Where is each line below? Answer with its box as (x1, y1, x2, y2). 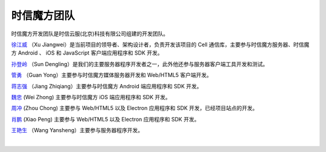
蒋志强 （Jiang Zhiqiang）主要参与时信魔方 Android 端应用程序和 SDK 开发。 (11, 82, 202, 90)
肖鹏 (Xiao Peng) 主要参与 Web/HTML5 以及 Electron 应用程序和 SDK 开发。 (11, 115, 200, 123)
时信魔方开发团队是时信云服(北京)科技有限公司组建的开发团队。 (11, 30, 169, 37)
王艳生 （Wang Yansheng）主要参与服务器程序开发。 (11, 127, 144, 134)
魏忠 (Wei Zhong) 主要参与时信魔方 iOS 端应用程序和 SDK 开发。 (11, 93, 171, 100)
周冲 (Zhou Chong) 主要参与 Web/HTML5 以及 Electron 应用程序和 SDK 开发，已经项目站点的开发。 (11, 105, 258, 112)
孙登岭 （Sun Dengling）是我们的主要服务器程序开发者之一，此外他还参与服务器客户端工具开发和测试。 (11, 60, 269, 67)
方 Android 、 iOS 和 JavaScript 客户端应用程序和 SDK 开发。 (11, 49, 163, 56)
